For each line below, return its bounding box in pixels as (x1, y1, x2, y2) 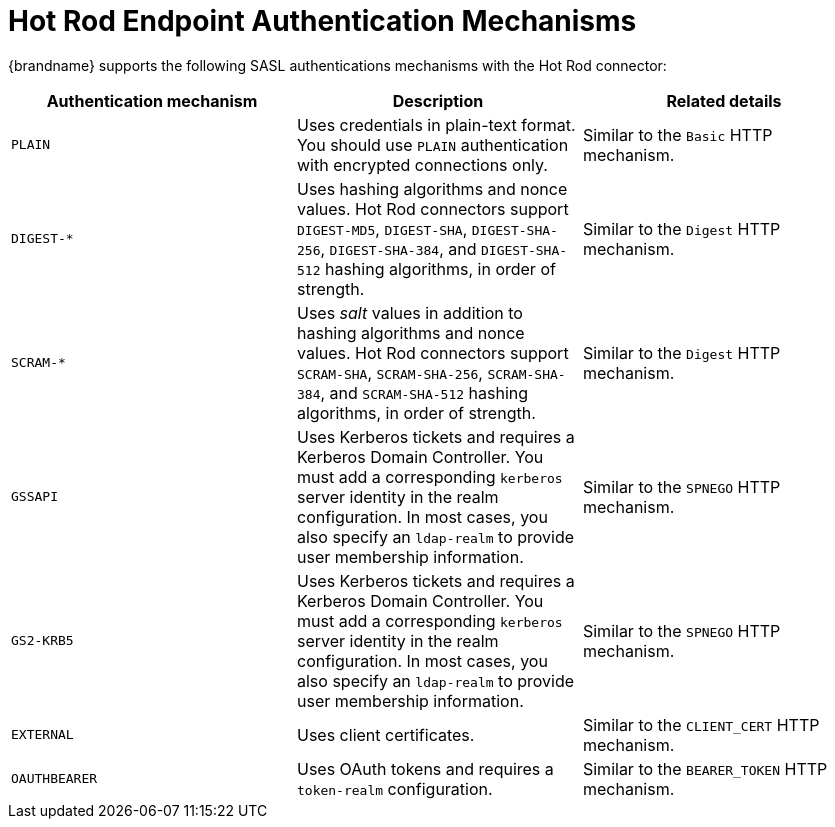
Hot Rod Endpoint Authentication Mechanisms (8, 4, 637, 38)
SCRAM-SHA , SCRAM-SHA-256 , (296, 362, 483, 383)
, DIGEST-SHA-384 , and (320, 238, 477, 259)
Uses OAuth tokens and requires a (296, 758, 554, 779)
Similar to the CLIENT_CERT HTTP (582, 714, 820, 735)
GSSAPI (11, 489, 58, 505)
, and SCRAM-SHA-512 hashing (320, 382, 529, 403)
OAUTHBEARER (11, 771, 98, 787)
